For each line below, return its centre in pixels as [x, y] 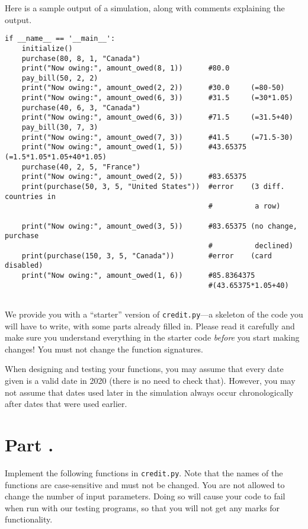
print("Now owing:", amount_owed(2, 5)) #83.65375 [134, 177]
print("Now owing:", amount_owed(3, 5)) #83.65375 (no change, [159, 226]
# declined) [251, 246]
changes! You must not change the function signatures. [104, 349]
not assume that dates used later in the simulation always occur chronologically [149, 392]
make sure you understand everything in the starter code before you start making [152, 337]
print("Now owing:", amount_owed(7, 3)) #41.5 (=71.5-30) [157, 137]
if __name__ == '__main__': [60, 39]
